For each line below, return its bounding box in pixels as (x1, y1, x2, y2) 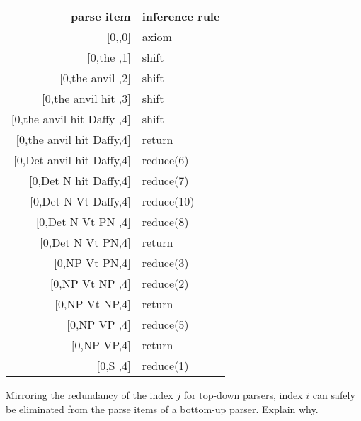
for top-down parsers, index (183, 388, 303, 402)
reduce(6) (142, 152, 189, 168)
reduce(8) (142, 213, 189, 230)
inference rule (142, 8, 220, 24)
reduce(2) (142, 275, 189, 291)
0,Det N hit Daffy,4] (32, 172, 131, 189)
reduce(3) (142, 254, 189, 271)
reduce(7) (142, 172, 189, 189)
